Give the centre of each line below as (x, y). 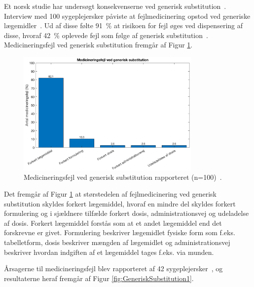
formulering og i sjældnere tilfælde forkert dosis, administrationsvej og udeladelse (127, 213)
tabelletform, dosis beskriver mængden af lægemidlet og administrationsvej (117, 242)
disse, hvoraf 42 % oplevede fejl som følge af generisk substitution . (106, 35)
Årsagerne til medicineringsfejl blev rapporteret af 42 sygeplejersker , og (113, 268)
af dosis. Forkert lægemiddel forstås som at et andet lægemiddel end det (113, 223)
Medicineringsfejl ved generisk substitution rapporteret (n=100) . (123, 177)
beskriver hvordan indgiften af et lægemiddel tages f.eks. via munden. (109, 252)
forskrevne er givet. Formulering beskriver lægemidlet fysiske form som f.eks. (120, 232)
